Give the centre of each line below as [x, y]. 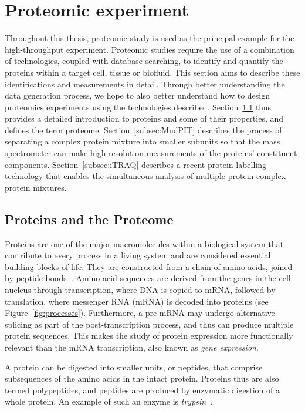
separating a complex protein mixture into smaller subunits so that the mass [143, 141]
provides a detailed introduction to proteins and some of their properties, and [144, 118]
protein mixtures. [36, 187]
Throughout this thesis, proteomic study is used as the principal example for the [150, 38]
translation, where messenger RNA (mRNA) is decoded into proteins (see [137, 301]
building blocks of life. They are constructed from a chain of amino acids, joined [149, 266]
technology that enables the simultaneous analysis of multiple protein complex [145, 176]
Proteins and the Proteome [89, 219]
